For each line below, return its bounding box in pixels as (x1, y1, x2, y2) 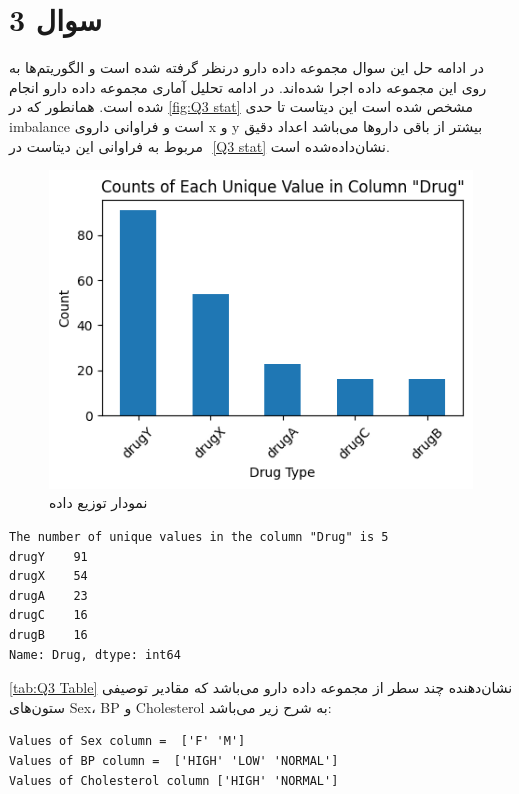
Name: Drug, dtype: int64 (9, 647, 181, 662)
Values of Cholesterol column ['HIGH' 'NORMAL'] (9, 773, 339, 788)
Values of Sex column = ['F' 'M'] (9, 734, 246, 749)
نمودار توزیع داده (49, 492, 148, 513)
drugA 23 (9, 588, 88, 603)
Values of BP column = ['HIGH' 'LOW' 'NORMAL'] (9, 753, 339, 768)
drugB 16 (9, 627, 88, 642)
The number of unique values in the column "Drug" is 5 (9, 529, 389, 544)
